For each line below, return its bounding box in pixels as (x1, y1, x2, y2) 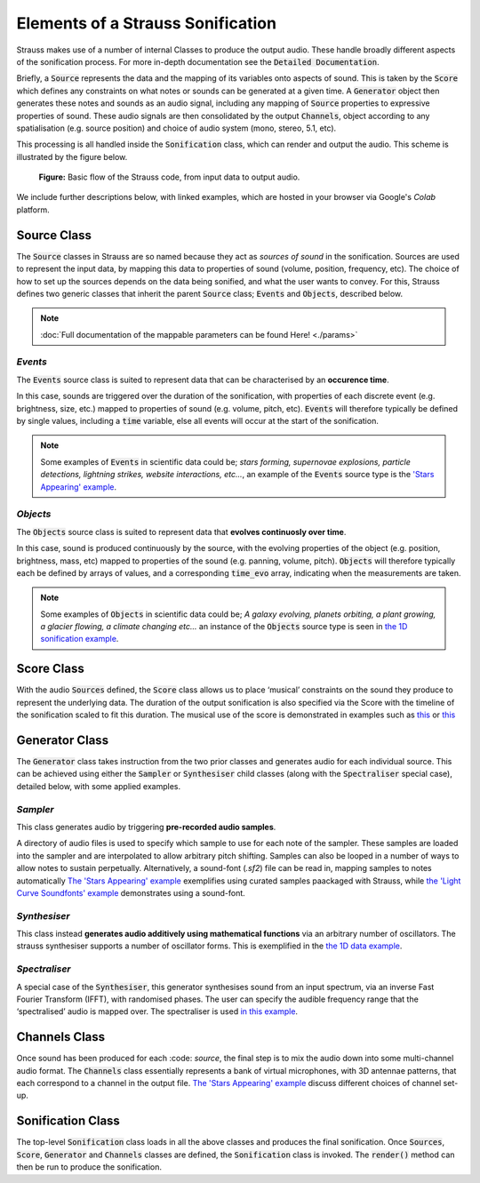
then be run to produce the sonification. (16, 1162, 163, 1172)
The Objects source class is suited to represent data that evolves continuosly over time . (16, 526, 347, 537)
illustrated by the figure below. (16, 151, 128, 162)
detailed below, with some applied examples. (16, 780, 181, 791)
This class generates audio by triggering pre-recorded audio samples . (16, 821, 276, 832)
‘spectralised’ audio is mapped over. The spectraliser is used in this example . (16, 1006, 298, 1017)
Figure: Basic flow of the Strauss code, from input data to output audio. (38, 172, 300, 182)
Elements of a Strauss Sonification (16, 13, 277, 33)
